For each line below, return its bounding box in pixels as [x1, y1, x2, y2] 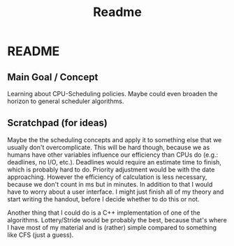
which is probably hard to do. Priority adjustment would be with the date [7, 165, 215, 174]
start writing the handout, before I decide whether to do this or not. [7, 194, 200, 203]
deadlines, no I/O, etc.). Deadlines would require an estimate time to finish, [7, 157, 222, 166]
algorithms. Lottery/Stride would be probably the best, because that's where [7, 215, 227, 224]
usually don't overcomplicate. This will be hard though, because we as [7, 143, 210, 151]
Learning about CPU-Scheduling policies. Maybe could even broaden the [7, 90, 218, 98]
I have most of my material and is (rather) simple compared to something [7, 223, 217, 231]
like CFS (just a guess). [7, 231, 74, 239]
